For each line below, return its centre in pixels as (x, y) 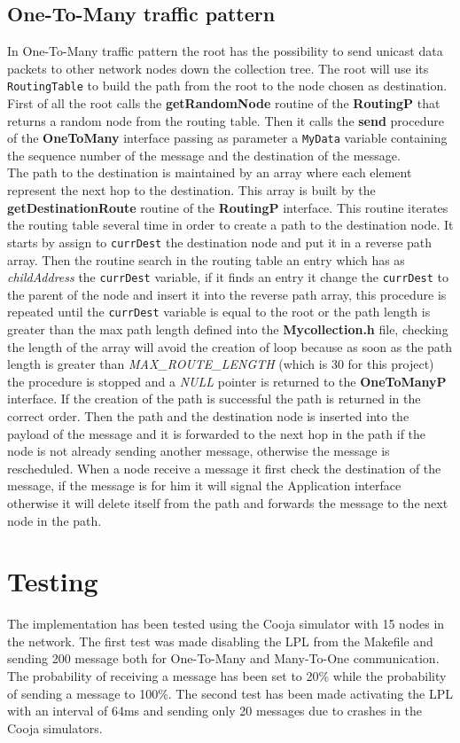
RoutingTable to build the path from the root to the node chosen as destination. (227, 86)
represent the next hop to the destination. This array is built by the (191, 190)
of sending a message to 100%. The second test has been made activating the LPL (230, 693)
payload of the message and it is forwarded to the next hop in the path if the (217, 433)
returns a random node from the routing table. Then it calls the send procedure (226, 120)
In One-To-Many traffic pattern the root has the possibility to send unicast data (225, 51)
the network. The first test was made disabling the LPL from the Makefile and (220, 641)
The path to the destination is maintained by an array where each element (210, 172)
